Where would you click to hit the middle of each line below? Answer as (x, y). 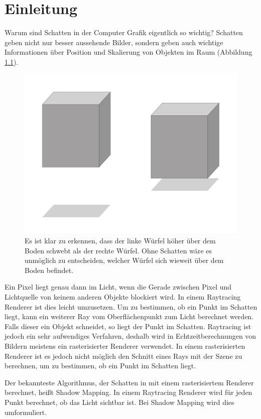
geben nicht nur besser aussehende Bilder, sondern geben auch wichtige (114, 42)
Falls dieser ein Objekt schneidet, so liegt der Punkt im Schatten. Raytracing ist (128, 326)
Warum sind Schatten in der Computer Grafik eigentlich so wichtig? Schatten (124, 32)
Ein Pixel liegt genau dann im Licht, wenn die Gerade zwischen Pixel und (118, 287)
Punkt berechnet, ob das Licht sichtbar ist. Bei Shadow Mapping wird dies (119, 402)
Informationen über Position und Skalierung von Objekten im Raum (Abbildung (128, 52)
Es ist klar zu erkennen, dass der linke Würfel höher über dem (120, 241)
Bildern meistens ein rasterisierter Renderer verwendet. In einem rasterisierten (125, 346)
